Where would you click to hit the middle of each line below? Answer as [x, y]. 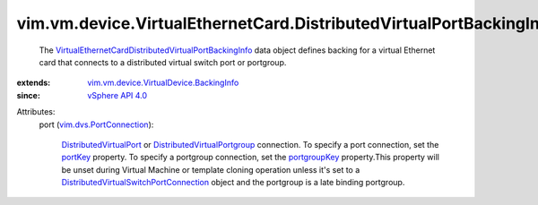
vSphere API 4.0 [117, 95]
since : [28, 95]
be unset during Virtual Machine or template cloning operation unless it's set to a [211, 169]
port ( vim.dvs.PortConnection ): [96, 124]
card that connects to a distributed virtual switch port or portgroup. [163, 62]
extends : [34, 83]
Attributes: [36, 112]
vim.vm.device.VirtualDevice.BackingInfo [163, 83]
